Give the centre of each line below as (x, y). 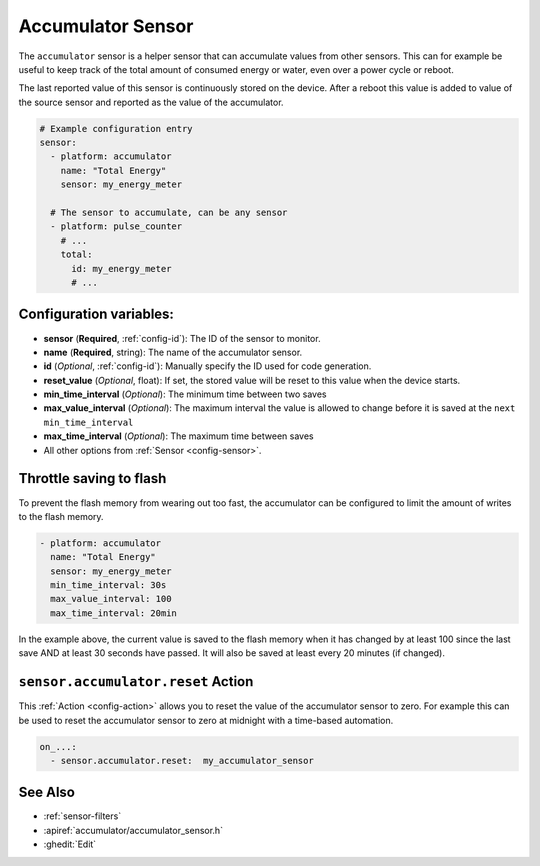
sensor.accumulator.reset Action (136, 681)
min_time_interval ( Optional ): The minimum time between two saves (185, 394)
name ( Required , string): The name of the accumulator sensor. (173, 352)
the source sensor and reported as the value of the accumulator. (151, 102)
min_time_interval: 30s (108, 585)
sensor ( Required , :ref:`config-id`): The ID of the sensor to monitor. (182, 338)
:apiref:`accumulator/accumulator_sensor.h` (133, 830)
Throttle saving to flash (92, 478)
